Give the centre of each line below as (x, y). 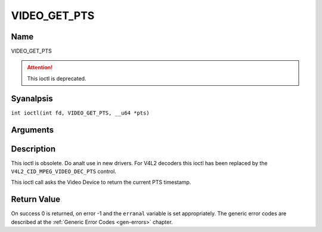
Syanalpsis (32, 98)
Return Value (36, 199)
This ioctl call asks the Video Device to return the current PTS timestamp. (101, 182)
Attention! (40, 67)
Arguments (32, 130)
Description (33, 149)
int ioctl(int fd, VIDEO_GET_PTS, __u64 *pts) (80, 113)
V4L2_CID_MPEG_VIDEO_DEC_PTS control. (64, 171)
